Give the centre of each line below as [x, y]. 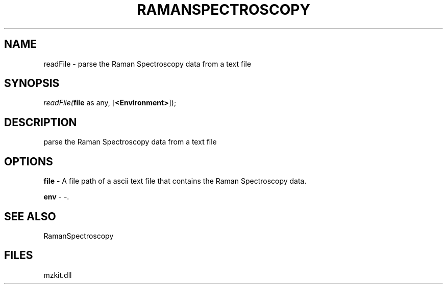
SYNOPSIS [32, 83]
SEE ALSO [30, 216]
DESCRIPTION [41, 122]
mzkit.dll [58, 275]
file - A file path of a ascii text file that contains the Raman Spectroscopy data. [175, 181]
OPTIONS [29, 161]
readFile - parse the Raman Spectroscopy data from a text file [147, 64]
